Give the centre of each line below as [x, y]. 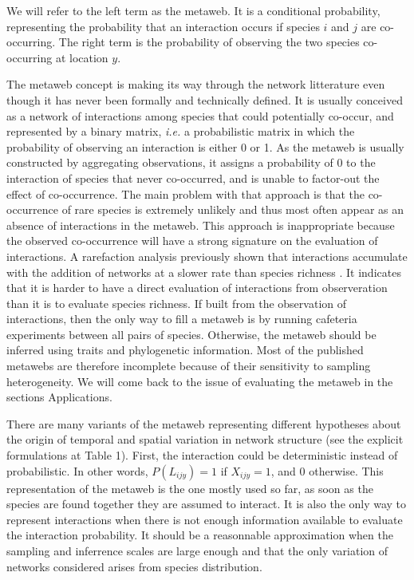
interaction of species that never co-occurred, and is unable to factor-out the [193, 178]
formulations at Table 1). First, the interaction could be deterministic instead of [202, 455]
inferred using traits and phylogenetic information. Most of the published [185, 350]
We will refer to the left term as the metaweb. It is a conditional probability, [193, 10]
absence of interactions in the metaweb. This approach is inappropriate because [201, 225]
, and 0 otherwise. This [327, 470]
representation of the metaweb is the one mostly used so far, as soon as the [190, 488]
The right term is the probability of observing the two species [209, 42]
